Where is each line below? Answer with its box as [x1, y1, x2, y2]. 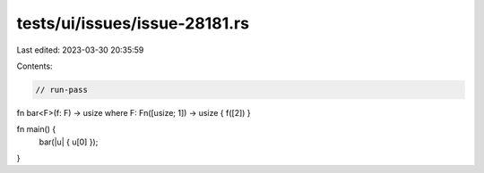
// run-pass [35, 85, 89, 95]
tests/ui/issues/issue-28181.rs [16, 13, 250, 33]
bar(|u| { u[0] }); [39, 136, 99, 147]
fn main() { [16, 124, 56, 135]
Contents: [16, 61, 53, 71]
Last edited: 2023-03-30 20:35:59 [16, 45, 144, 55]
